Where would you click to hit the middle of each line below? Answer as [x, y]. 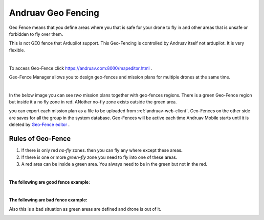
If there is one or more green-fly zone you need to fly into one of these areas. [99, 157]
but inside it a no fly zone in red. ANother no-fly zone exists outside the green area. [93, 102]
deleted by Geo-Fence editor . [39, 124]
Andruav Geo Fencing [54, 13]
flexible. [17, 50]
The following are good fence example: [50, 182]
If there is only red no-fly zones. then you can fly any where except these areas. [102, 150]
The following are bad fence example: [48, 200]
